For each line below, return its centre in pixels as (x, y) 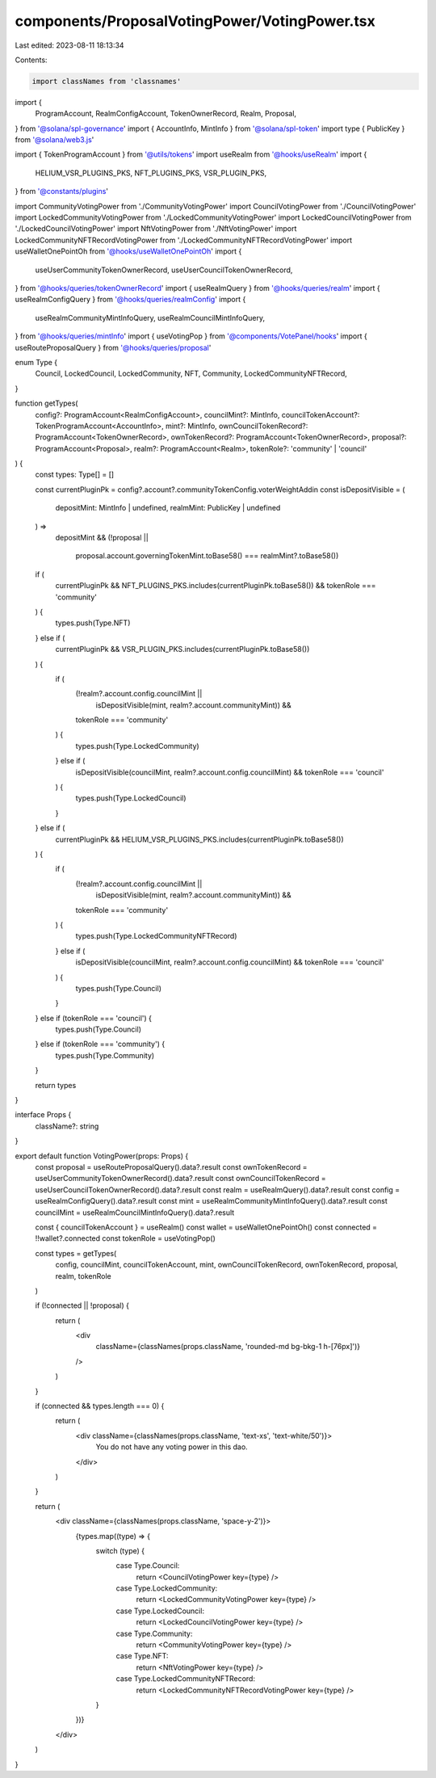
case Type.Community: (154, 1633)
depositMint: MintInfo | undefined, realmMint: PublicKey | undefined (168, 508)
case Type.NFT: (142, 1656)
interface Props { (43, 1115)
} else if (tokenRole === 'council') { (94, 1018)
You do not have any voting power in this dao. (172, 1447)
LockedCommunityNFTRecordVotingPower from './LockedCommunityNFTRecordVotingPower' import (184, 240)
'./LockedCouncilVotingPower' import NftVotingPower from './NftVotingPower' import (156, 229)
